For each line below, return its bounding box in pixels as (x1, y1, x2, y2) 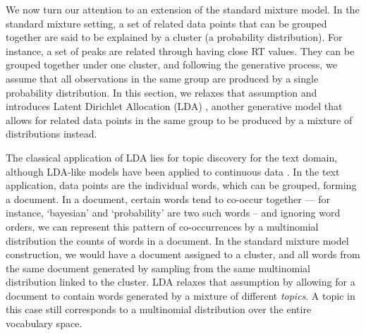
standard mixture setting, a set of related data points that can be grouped (6, 16, 327, 30)
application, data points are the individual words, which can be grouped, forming (6, 178, 357, 193)
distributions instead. (6, 126, 97, 141)
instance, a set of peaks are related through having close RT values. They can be (6, 43, 355, 58)
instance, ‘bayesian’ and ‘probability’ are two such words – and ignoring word (6, 205, 341, 220)
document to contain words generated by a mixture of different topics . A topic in (6, 288, 355, 303)
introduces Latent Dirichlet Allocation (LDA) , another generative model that (6, 99, 343, 114)
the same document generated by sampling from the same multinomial (6, 260, 310, 275)
